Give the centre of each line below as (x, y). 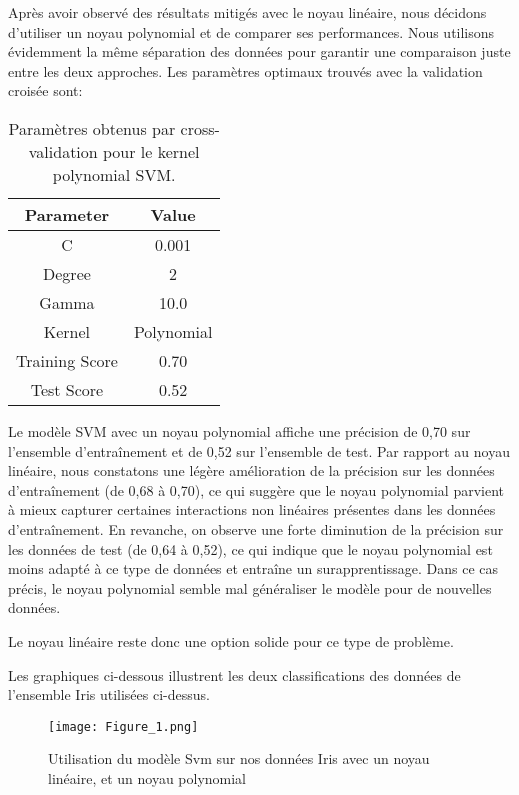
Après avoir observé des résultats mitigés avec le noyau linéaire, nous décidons (247, 12)
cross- (200, 128)
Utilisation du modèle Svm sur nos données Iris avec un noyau (239, 758)
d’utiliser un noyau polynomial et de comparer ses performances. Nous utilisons (251, 31)
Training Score (67, 360)
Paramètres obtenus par (92, 128)
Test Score (67, 389)
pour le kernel (151, 151)
